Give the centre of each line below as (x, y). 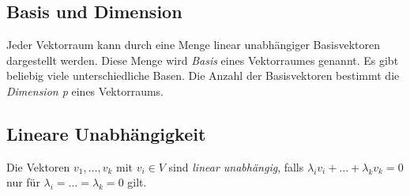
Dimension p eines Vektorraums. (85, 90)
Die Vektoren (38, 166)
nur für (23, 182)
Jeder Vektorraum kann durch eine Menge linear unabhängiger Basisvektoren (193, 45)
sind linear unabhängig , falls (236, 166)
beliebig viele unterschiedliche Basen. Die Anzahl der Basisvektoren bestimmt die (203, 75)
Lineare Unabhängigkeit (106, 133)
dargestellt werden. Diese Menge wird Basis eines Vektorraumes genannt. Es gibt (203, 60)
